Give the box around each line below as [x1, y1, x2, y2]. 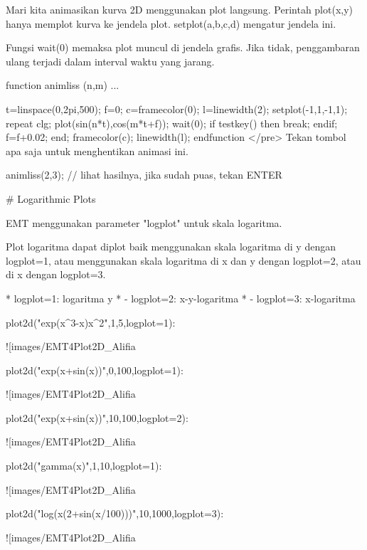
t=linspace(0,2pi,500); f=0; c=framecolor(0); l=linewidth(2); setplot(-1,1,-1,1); [6, 101, 348, 116]
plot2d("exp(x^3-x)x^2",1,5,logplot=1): [6, 314, 176, 329]
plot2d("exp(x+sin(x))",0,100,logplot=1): [6, 362, 183, 377]
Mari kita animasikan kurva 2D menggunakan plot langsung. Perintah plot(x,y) [6, 2, 353, 16]
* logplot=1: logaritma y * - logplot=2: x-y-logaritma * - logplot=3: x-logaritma [6, 290, 356, 305]
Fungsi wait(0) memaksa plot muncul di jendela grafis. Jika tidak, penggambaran [6, 40, 360, 55]
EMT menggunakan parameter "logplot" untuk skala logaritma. [6, 215, 282, 230]
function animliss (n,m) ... [6, 78, 119, 92]
